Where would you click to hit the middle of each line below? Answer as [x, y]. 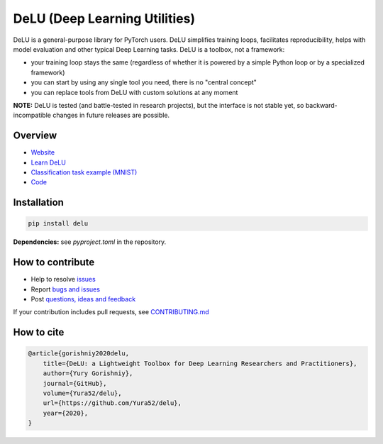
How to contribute [54, 262]
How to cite [39, 332]
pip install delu [58, 224]
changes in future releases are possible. [111, 115]
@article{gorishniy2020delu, [79, 354]
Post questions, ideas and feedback [83, 299]
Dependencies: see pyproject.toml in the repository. [90, 242]
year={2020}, [66, 413]
